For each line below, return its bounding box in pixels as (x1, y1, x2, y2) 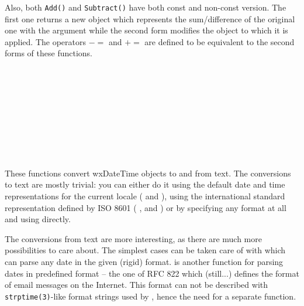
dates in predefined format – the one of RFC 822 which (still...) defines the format (5, 267, 299, 279)
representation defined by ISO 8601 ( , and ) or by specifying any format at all (5, 201, 286, 213)
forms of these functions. (5, 47, 92, 59)
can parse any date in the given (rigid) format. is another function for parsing (5, 255, 284, 267)
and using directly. (5, 213, 71, 225)
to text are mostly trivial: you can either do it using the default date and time (5, 178, 285, 191)
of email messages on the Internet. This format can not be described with (5, 278, 268, 291)
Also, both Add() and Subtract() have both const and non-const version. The (5, 1, 286, 13)
